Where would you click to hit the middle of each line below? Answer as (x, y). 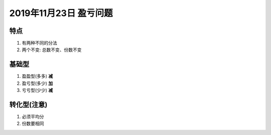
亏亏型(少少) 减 (37, 90)
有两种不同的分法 (39, 43)
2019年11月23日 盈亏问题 (61, 13)
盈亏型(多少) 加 (37, 83)
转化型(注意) (28, 105)
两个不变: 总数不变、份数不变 (52, 50)
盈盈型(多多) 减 (37, 76)
